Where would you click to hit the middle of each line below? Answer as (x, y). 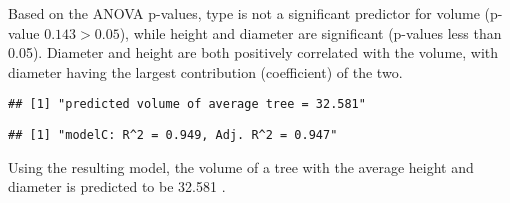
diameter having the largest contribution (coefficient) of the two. (205, 71)
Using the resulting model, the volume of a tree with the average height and (241, 166)
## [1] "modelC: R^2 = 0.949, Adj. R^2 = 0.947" (173, 135)
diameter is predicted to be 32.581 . (117, 186)
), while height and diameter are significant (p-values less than (310, 32)
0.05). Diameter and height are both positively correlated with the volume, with (253, 52)
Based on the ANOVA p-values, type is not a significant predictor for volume (244, 13)
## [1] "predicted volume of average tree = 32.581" (187, 104)
